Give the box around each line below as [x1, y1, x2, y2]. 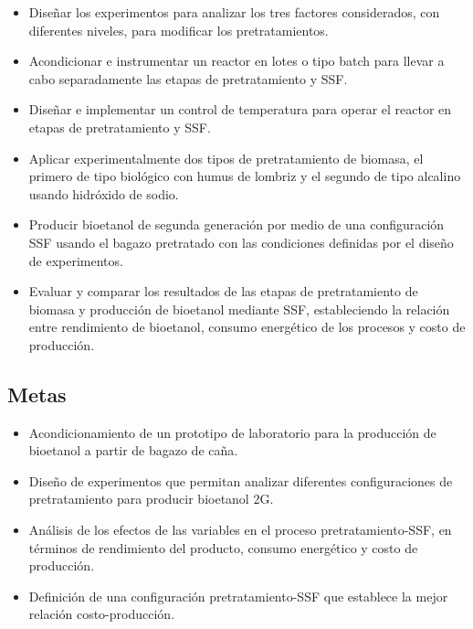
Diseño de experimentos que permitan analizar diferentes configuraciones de [28, 471, 453, 490]
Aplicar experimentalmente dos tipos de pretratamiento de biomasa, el [28, 148, 424, 167]
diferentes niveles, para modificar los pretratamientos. [28, 20, 329, 39]
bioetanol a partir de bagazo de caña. [28, 441, 238, 460]
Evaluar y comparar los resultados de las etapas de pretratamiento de [28, 282, 418, 301]
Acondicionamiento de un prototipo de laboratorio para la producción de [28, 422, 436, 442]
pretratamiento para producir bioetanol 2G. [28, 489, 274, 508]
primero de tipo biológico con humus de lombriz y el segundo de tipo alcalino [28, 166, 461, 186]
